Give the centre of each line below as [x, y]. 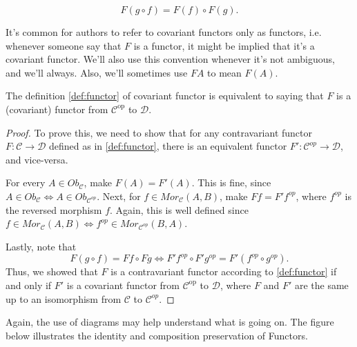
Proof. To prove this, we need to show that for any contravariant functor [159, 132]
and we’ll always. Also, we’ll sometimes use [97, 72]
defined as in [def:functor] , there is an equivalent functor [168, 146]
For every [26, 182]
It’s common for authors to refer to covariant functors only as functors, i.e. [164, 32]
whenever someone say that [64, 45]
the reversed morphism [54, 209]
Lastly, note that [41, 246]
